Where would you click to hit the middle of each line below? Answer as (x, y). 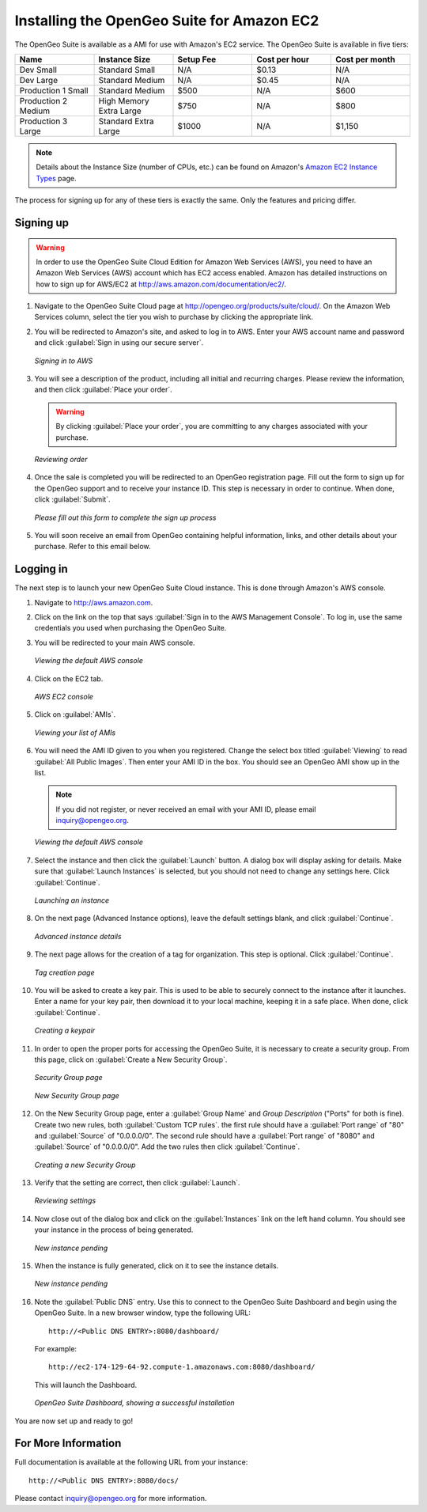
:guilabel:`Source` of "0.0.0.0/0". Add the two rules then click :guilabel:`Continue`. (167, 1146)
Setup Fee (197, 59)
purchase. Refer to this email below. (93, 547)
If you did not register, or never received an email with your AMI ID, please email (186, 809)
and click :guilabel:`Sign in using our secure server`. (119, 343)
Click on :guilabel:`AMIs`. (75, 714)
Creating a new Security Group (85, 1165)
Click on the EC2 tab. (69, 678)
